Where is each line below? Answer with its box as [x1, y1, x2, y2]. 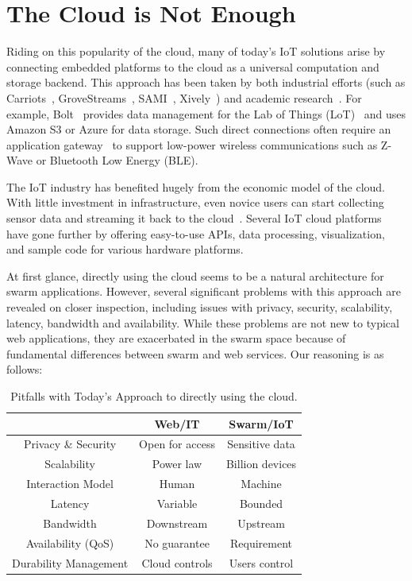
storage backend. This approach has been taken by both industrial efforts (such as [6, 74, 406, 91]
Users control [229, 554, 294, 571]
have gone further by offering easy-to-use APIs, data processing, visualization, [6, 225, 385, 242]
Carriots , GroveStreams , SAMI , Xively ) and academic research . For [6, 89, 362, 106]
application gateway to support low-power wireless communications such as [6, 136, 378, 153]
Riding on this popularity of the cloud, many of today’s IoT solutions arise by [6, 43, 386, 60]
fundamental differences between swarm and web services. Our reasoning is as [6, 345, 384, 362]
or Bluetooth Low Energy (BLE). [36, 152, 198, 168]
